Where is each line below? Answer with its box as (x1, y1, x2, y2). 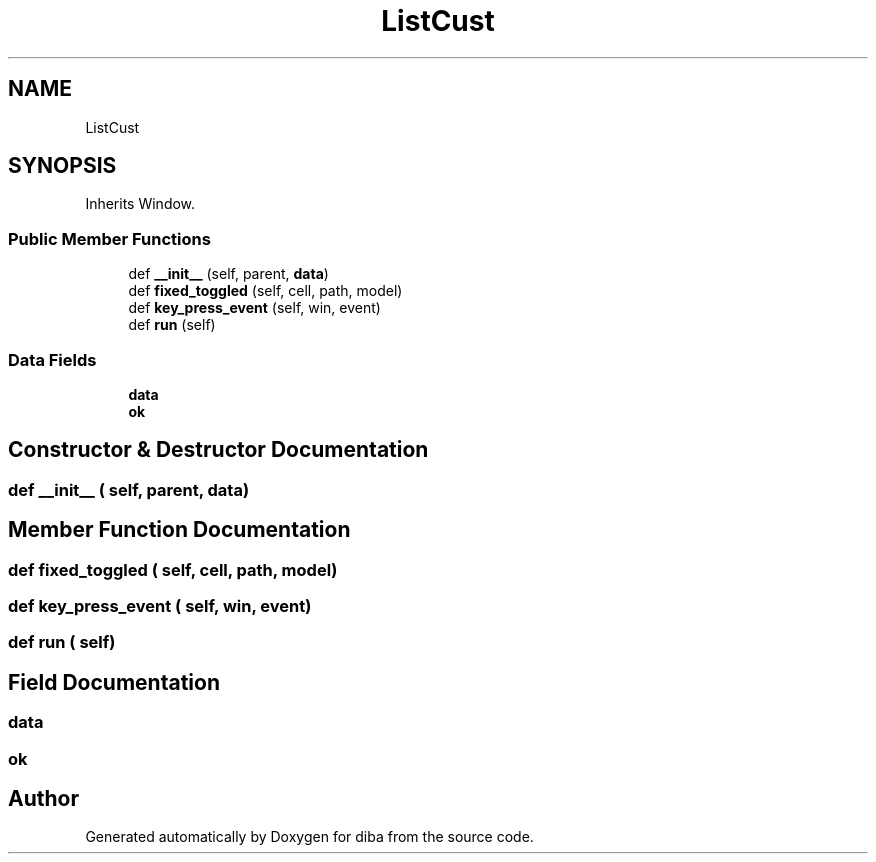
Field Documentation (8, 669, 220, 695)
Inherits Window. (85, 195, 196, 213)
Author (8, 786, 79, 812)
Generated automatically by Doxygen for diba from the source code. (85, 828, 534, 846)
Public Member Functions (8, 228, 211, 249)
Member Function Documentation (8, 517, 351, 543)
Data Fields (8, 349, 97, 370)
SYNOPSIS (8, 153, 117, 179)
